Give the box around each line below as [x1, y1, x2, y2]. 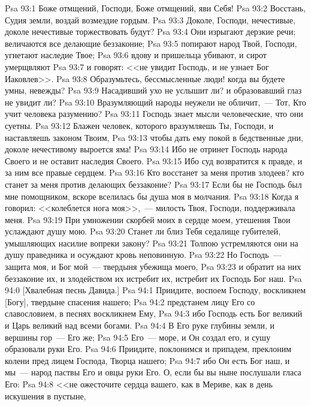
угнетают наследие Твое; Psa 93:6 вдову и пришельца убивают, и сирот [5, 49, 267, 61]
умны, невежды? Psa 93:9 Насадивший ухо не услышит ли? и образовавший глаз [5, 84, 302, 97]
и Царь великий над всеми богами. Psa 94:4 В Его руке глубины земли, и [5, 319, 274, 332]
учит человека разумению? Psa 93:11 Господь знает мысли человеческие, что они [5, 107, 303, 120]
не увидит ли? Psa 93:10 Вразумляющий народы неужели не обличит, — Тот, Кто [5, 95, 306, 108]
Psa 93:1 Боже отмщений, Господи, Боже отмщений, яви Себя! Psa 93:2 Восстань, [5, 2, 306, 14]
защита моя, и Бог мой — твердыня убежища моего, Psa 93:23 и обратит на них [5, 260, 301, 273]
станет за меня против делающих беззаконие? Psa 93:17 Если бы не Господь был [5, 178, 302, 190]
